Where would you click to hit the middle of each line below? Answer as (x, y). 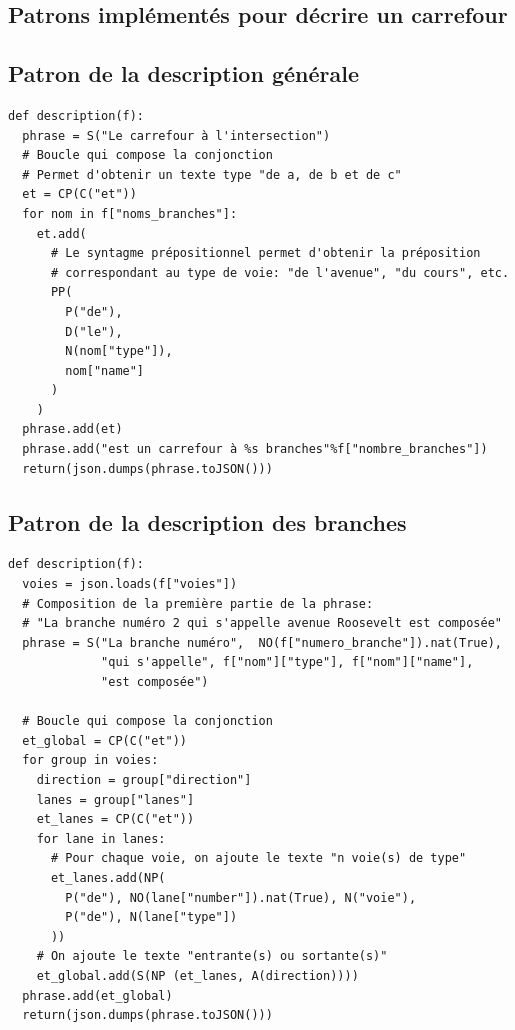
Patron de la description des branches (207, 521)
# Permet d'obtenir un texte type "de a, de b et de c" (212, 174)
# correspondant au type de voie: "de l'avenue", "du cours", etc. (280, 272)
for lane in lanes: (101, 838)
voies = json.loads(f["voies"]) (130, 584)
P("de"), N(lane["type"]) (151, 917)
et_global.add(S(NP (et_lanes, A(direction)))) (197, 975)
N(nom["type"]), (119, 351)
